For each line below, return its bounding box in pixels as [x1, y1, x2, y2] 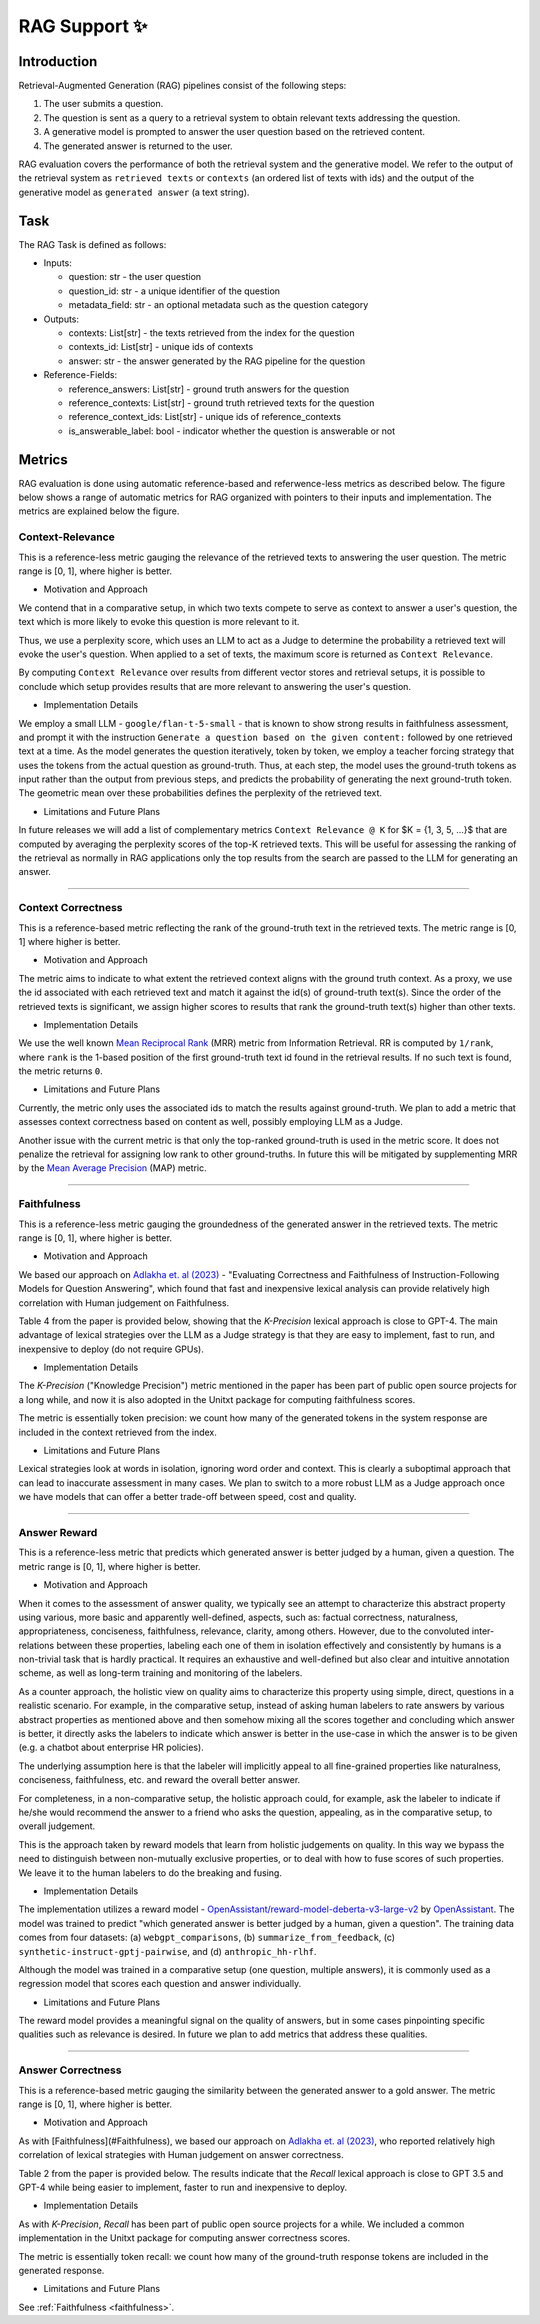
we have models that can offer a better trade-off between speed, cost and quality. [18, 1491, 357, 1503]
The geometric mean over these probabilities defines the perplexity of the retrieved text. [18, 787, 383, 799]
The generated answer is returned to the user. [43, 140, 234, 152]
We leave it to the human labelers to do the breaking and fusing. [18, 1866, 282, 1879]
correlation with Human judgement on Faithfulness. [18, 1296, 230, 1309]
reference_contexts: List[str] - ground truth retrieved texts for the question [68, 397, 375, 409]
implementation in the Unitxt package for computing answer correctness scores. [18, 2232, 350, 2244]
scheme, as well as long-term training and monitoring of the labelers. [18, 1667, 303, 1679]
